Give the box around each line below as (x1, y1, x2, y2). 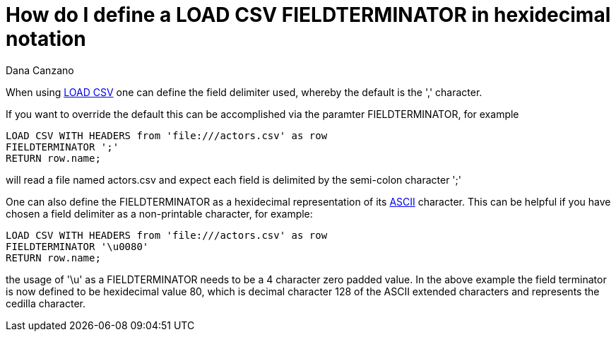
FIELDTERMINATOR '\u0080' (6, 240, 149, 252)
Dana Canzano (6, 64, 74, 76)
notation (6, 27, 86, 51)
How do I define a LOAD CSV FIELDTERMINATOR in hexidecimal (6, 3, 611, 27)
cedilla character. (6, 297, 86, 309)
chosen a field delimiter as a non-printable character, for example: (6, 207, 313, 220)
